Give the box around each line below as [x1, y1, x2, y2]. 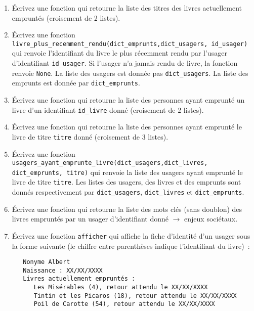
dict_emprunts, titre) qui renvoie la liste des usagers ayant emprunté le [12, 166, 243, 177]
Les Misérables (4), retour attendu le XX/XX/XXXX [33, 284, 208, 291]
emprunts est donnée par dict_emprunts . [12, 77, 140, 88]
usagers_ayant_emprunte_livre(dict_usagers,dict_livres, [12, 159, 208, 167]
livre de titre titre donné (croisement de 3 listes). [12, 131, 168, 142]
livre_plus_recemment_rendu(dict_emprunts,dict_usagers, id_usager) [12, 40, 248, 48]
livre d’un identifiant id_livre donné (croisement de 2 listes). [12, 104, 204, 115]
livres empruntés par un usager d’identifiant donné [12, 213, 168, 224]
